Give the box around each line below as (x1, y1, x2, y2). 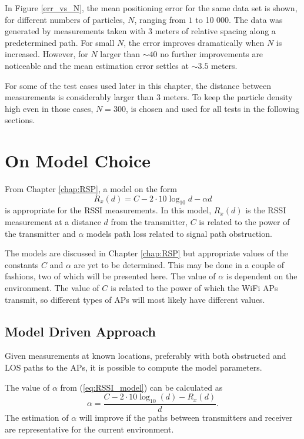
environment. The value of (5, 282, 99, 294)
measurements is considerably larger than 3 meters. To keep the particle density (5, 91, 293, 103)
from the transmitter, (111, 216, 188, 228)
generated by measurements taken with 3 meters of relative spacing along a (5, 25, 276, 37)
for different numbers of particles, (5, 13, 125, 25)
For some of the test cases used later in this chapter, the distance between (5, 79, 272, 91)
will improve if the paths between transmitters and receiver (79, 411, 293, 424)
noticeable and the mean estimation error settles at (5, 59, 189, 71)
